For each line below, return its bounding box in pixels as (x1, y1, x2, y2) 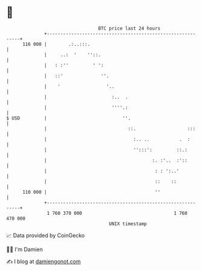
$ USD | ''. (6, 115, 131, 121)
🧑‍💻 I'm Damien (6, 246, 43, 253)
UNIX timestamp (109, 220, 147, 227)
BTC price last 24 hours (98, 25, 161, 31)
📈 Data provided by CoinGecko (6, 232, 85, 239)
